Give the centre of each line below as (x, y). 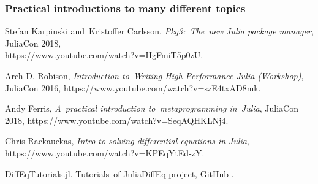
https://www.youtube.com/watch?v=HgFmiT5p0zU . (104, 55)
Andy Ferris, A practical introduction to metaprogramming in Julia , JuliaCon (152, 108)
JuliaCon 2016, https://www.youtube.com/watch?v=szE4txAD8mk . (133, 87)
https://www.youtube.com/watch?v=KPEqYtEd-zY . (105, 152)
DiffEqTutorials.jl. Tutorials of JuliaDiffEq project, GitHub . (119, 173)
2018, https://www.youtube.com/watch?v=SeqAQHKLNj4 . (117, 120)
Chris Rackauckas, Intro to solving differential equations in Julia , (127, 141)
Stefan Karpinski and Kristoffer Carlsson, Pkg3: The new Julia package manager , (159, 31)
